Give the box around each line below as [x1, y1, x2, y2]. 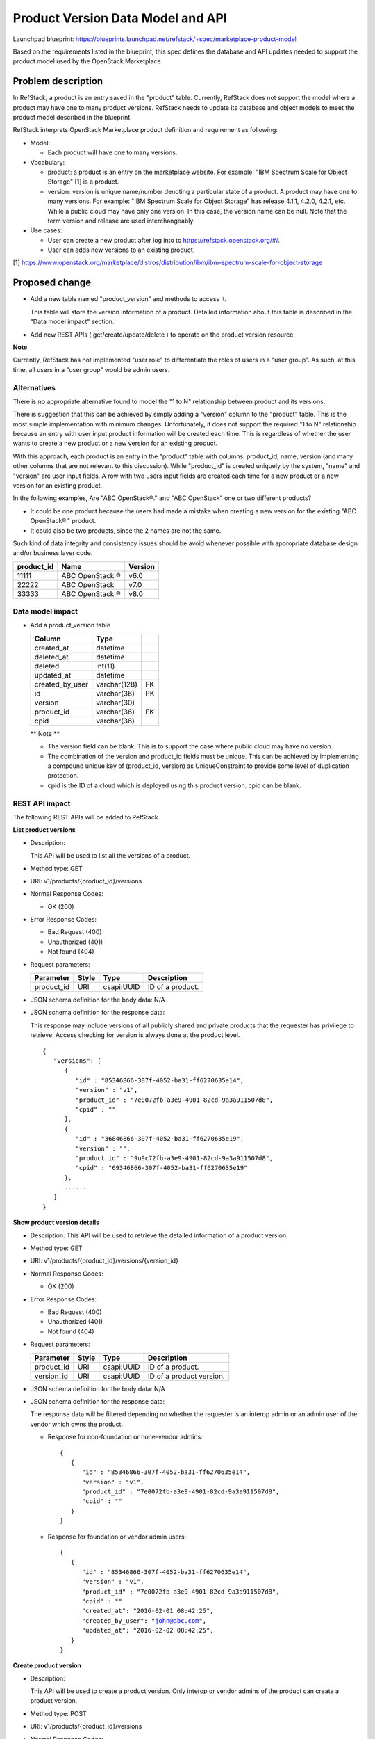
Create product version [12, 1661, 82, 1669]
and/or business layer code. [12, 549, 93, 557]
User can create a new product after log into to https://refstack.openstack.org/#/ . [47, 236, 281, 244]
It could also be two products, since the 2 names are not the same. [30, 526, 222, 535]
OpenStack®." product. [30, 517, 97, 525]
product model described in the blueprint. [12, 113, 132, 122]
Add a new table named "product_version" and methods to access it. [30, 295, 227, 303]
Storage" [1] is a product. [47, 177, 119, 186]
